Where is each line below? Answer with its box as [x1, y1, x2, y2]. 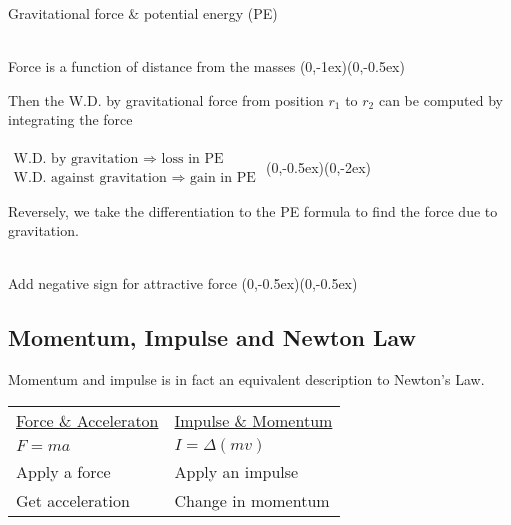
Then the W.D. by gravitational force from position [8, 89, 324, 110]
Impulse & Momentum [174, 408, 333, 432]
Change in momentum [174, 488, 330, 512]
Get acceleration [16, 488, 130, 512]
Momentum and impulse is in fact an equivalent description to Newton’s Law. [8, 369, 485, 390]
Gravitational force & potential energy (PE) [8, 3, 278, 23]
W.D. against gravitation [13, 170, 167, 185]
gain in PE [190, 170, 256, 185]
